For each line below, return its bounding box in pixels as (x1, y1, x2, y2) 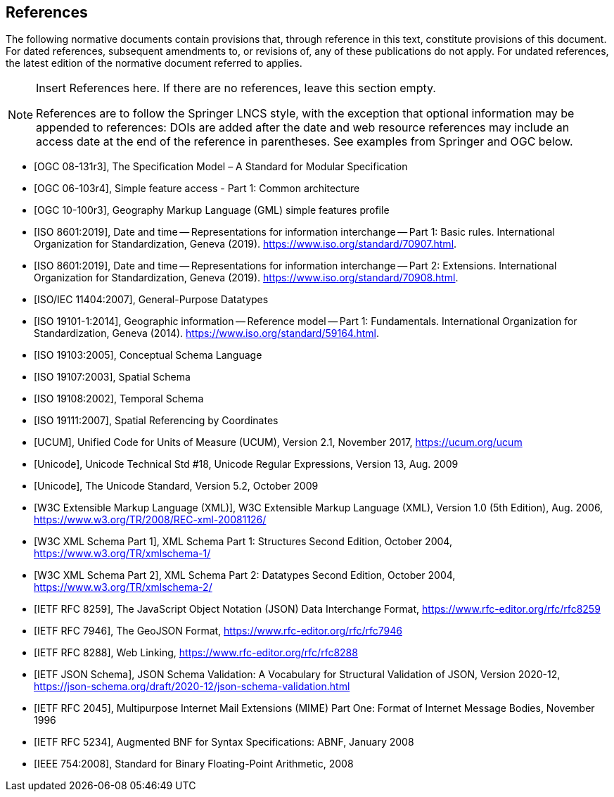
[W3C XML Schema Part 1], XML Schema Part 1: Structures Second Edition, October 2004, (34, 535, 452, 548)
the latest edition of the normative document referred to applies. (6, 57, 302, 70)
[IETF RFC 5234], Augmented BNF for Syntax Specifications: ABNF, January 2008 (34, 736, 414, 748)
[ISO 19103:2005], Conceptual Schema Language (34, 349, 262, 362)
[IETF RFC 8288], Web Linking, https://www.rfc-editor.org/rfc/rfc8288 (34, 646, 358, 659)
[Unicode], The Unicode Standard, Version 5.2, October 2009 (34, 480, 319, 492)
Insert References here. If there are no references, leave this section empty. (36, 81, 436, 96)
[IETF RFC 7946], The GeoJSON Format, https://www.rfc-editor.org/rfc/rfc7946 (34, 625, 402, 637)
